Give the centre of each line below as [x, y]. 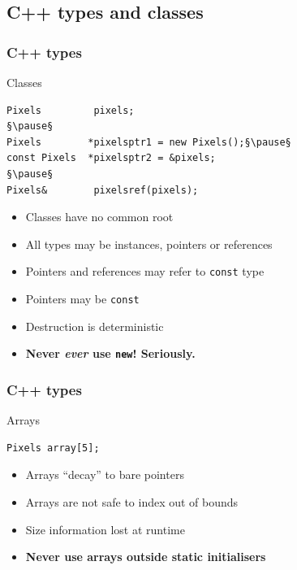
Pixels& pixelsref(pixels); [103, 190]
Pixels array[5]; [53, 448]
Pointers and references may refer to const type [145, 271]
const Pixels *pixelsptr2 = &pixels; [111, 158]
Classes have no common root [99, 217]
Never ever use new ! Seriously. [110, 353]
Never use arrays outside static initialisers [146, 557]
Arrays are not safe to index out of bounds [132, 501]
